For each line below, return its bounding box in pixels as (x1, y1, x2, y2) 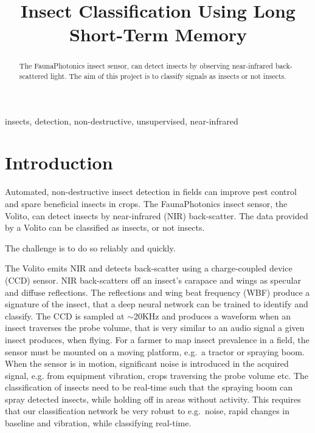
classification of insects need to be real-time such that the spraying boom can (5, 381, 293, 394)
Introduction (5, 150, 113, 175)
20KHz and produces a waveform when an (133, 309, 291, 322)
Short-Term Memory (69, 22, 247, 47)
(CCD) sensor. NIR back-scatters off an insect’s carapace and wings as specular (5, 273, 301, 286)
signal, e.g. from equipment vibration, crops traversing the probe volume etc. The (5, 369, 309, 381)
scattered (19, 71, 48, 81)
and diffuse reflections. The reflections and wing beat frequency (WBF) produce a (5, 285, 310, 298)
